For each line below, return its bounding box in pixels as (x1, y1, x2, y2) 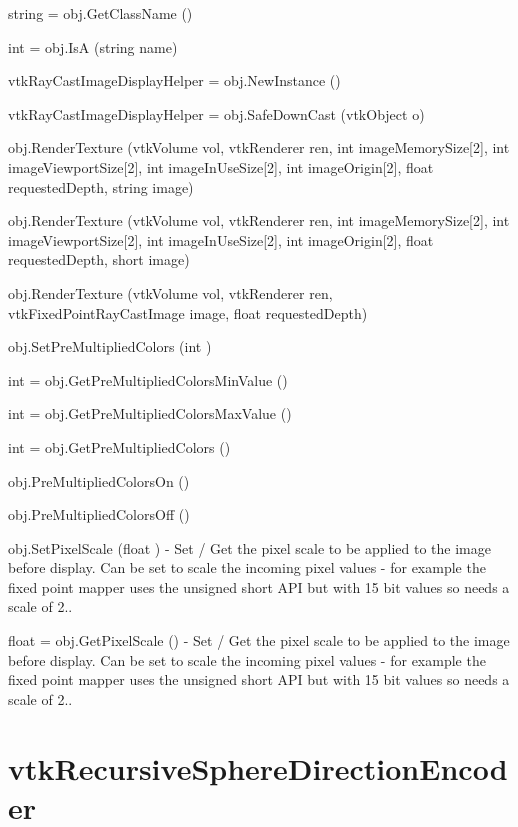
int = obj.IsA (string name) (8, 36, 178, 57)
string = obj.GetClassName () (8, 3, 193, 23)
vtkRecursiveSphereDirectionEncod (8, 747, 508, 788)
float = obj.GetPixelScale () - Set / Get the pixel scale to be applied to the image (8, 630, 510, 651)
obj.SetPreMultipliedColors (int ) (8, 336, 212, 357)
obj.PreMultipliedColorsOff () (8, 504, 190, 525)
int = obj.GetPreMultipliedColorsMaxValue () (8, 403, 292, 424)
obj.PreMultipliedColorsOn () (8, 470, 190, 491)
